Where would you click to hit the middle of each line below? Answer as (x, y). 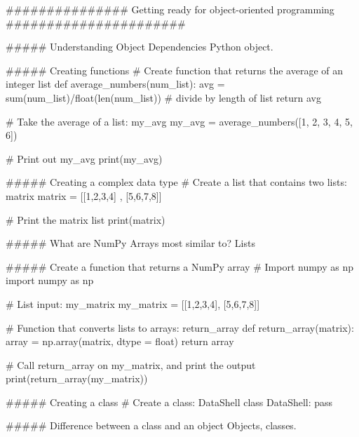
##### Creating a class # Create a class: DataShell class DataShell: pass (169, 402)
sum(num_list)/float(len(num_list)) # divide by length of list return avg (163, 97)
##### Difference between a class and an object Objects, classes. (151, 425)
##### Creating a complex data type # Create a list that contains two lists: (176, 182)
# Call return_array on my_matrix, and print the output (131, 364)
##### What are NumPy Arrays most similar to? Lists (130, 243)
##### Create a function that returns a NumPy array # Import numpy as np (180, 266)
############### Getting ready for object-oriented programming (170, 9)
